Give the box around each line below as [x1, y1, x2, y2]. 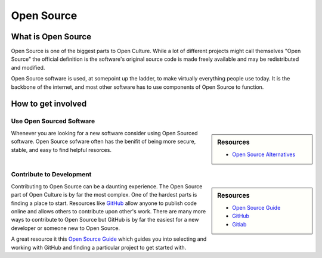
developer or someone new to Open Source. [11, 224, 120, 232]
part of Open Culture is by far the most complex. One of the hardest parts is [11, 191, 197, 198]
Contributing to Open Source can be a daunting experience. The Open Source [11, 182, 203, 190]
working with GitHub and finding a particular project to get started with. [11, 244, 187, 251]
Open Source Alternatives [232, 151, 296, 158]
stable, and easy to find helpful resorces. [11, 146, 112, 153]
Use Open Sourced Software [11, 117, 95, 125]
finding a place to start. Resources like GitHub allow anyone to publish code [11, 200, 197, 207]
